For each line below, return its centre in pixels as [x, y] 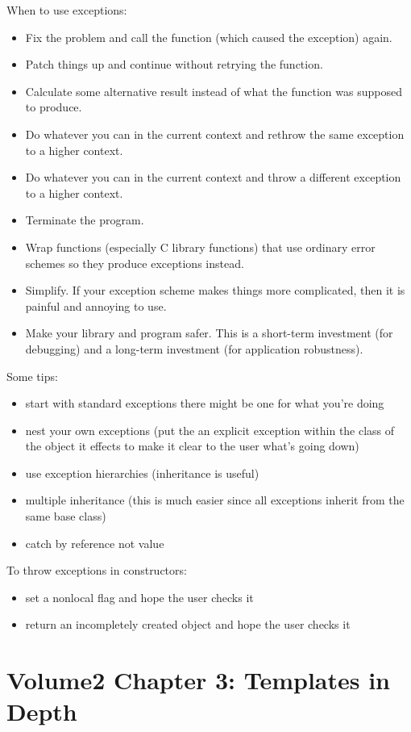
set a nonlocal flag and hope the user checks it [139, 597]
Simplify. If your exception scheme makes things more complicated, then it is [215, 290]
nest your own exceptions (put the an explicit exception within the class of [210, 430]
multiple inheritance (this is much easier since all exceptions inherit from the [215, 500]
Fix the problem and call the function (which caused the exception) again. [209, 37]
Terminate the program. [85, 220]
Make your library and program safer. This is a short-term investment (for [209, 333]
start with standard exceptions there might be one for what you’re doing [205, 403]
